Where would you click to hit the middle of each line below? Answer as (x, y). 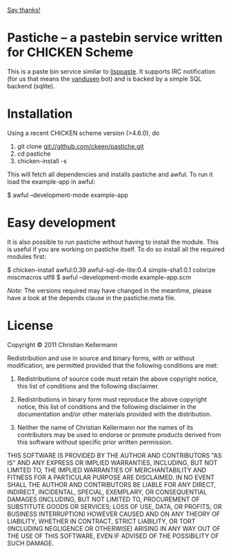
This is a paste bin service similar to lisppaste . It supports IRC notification (111, 71)
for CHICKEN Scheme (70, 53)
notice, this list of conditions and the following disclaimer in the (107, 406)
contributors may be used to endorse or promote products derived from (119, 435)
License (30, 326)
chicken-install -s (42, 160)
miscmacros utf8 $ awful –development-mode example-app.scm (99, 277)
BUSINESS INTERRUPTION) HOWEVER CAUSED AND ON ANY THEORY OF (114, 514)
